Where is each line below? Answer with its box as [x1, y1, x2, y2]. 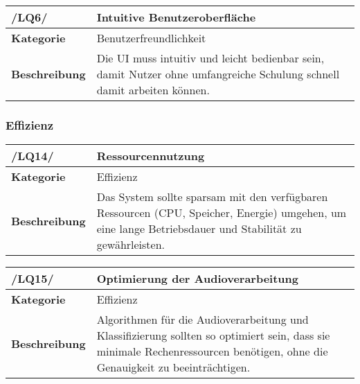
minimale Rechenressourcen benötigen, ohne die [96, 343, 328, 360]
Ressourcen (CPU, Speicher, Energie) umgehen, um [96, 204, 347, 221]
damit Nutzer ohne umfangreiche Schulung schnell [96, 66, 340, 82]
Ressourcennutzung [96, 148, 205, 164]
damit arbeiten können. [96, 82, 210, 98]
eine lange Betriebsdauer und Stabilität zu [96, 220, 302, 237]
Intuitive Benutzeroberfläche [96, 9, 256, 25]
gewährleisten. [96, 236, 165, 253]
